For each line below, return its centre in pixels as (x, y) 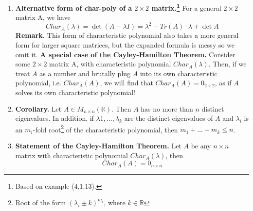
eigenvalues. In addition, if (54, 118)
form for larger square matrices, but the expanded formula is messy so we (125, 44)
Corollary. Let (38, 108)
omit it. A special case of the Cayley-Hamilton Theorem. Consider (125, 54)
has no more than (167, 108)
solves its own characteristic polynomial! (75, 92)
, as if (223, 83)
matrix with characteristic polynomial (72, 155)
